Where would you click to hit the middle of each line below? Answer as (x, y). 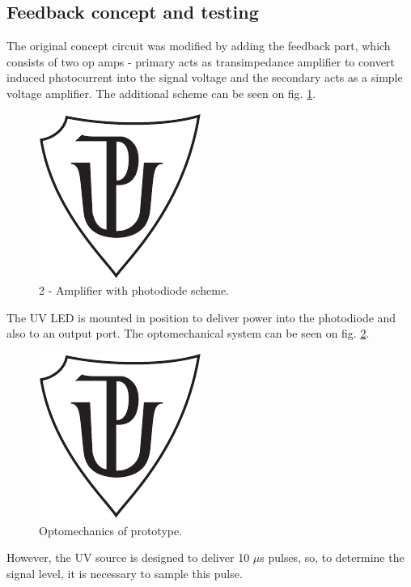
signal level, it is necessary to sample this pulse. (125, 573)
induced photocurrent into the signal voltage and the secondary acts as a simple (205, 77)
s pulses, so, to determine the (332, 557)
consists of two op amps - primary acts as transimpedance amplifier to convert (201, 61)
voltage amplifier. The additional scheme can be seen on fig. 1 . (161, 93)
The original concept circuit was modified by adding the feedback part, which (199, 46)
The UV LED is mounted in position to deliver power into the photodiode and (201, 317)
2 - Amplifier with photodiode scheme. (134, 290)
